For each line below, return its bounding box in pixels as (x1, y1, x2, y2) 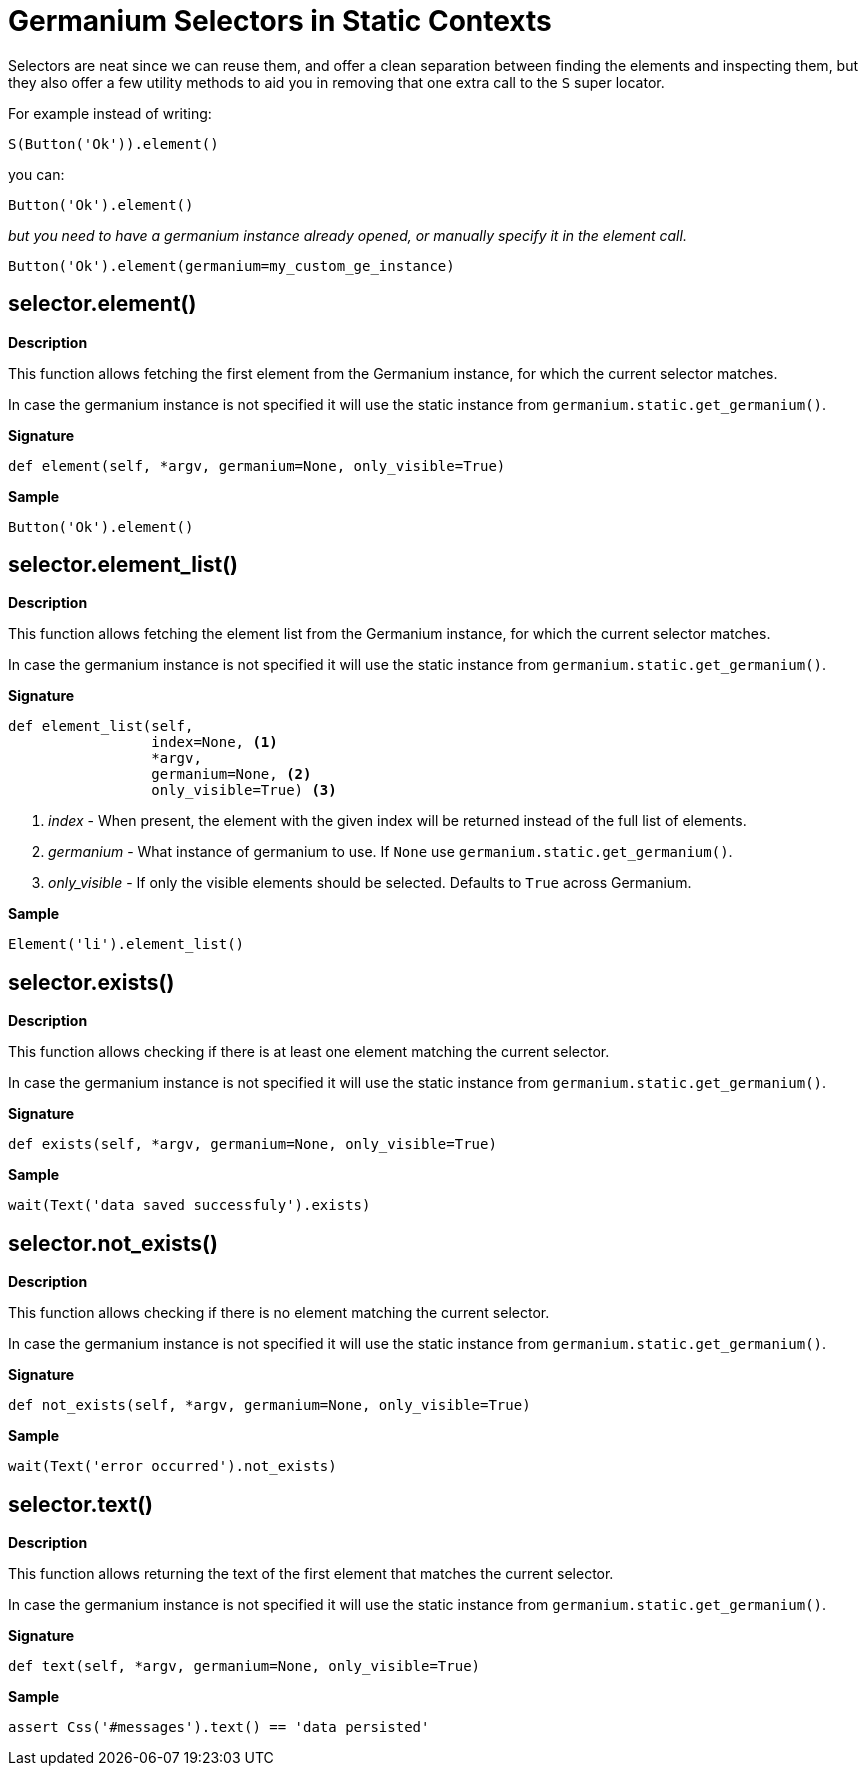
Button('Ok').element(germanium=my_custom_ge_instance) (8, 257, 455, 274)
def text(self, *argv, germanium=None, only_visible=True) (8, 1657, 481, 1674)
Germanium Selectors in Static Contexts (8, 4, 552, 38)
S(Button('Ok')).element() (8, 135, 219, 152)
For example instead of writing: (8, 104, 212, 122)
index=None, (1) (151, 734, 278, 751)
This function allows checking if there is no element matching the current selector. (8, 1304, 550, 1322)
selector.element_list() (8, 552, 238, 578)
